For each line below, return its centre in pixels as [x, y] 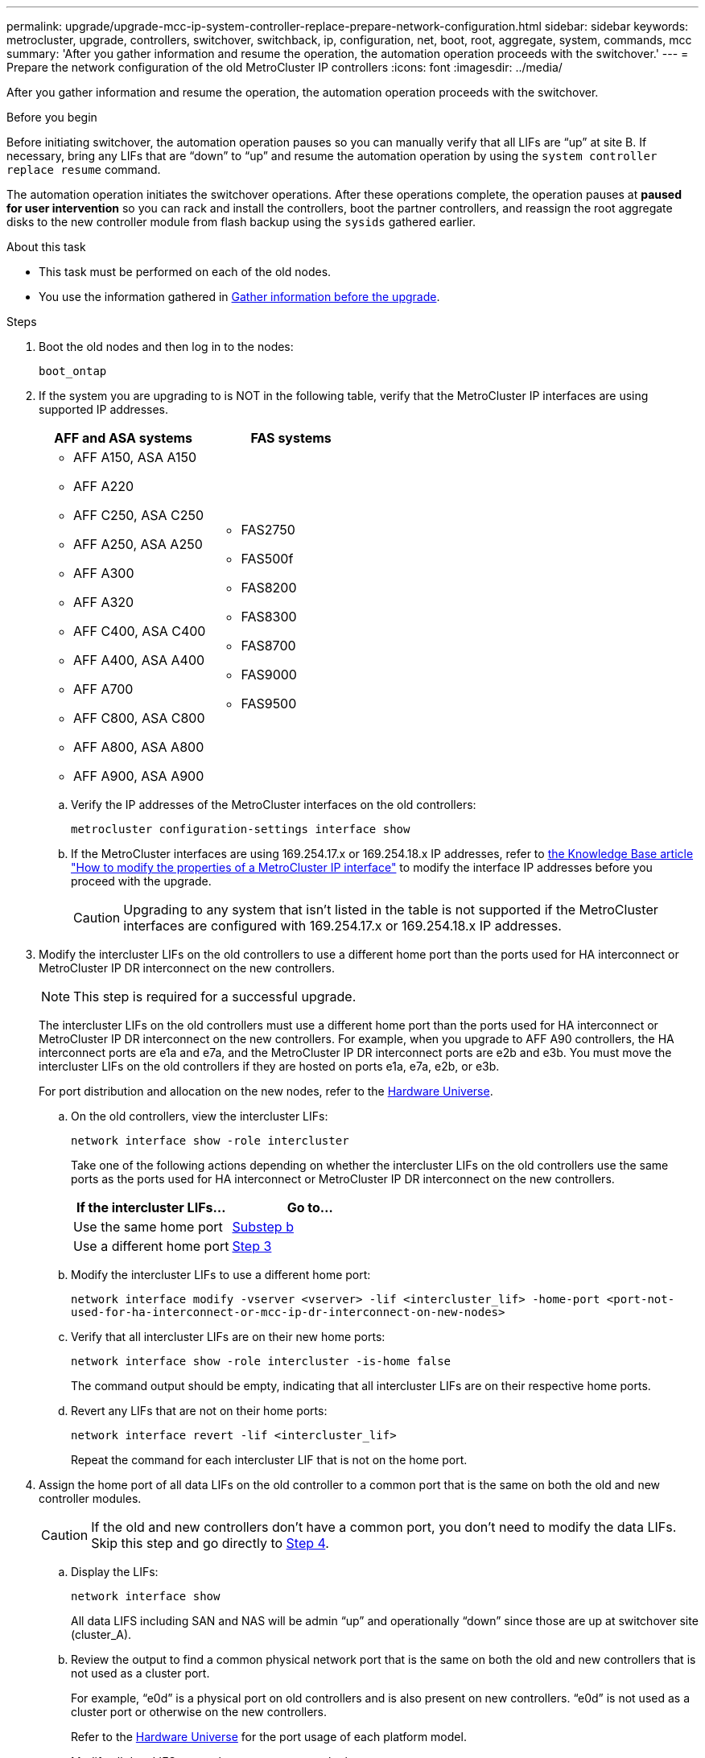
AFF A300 [104, 573]
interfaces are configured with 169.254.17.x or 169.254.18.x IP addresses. [342, 926]
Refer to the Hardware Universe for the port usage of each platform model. [269, 1737]
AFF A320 [104, 602]
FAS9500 [269, 704]
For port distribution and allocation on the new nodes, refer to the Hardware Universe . [266, 1091]
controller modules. [90, 1498]
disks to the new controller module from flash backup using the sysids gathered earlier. [241, 222]
